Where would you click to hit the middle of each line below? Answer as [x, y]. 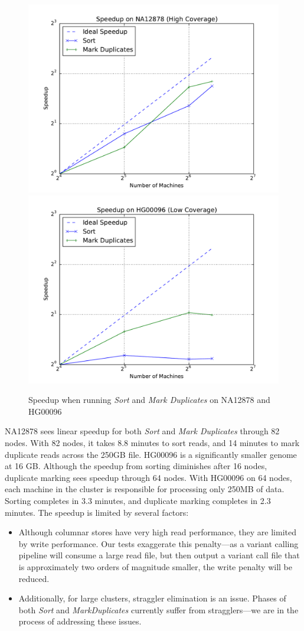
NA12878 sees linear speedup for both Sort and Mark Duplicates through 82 [142, 431]
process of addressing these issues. [80, 621]
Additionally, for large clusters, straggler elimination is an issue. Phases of [152, 598]
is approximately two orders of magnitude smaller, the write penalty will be [155, 566]
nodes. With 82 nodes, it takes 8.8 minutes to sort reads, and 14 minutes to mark [152, 442]
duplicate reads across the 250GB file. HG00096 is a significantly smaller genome [151, 454]
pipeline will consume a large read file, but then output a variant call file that [159, 555]
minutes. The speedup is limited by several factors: [97, 512]
